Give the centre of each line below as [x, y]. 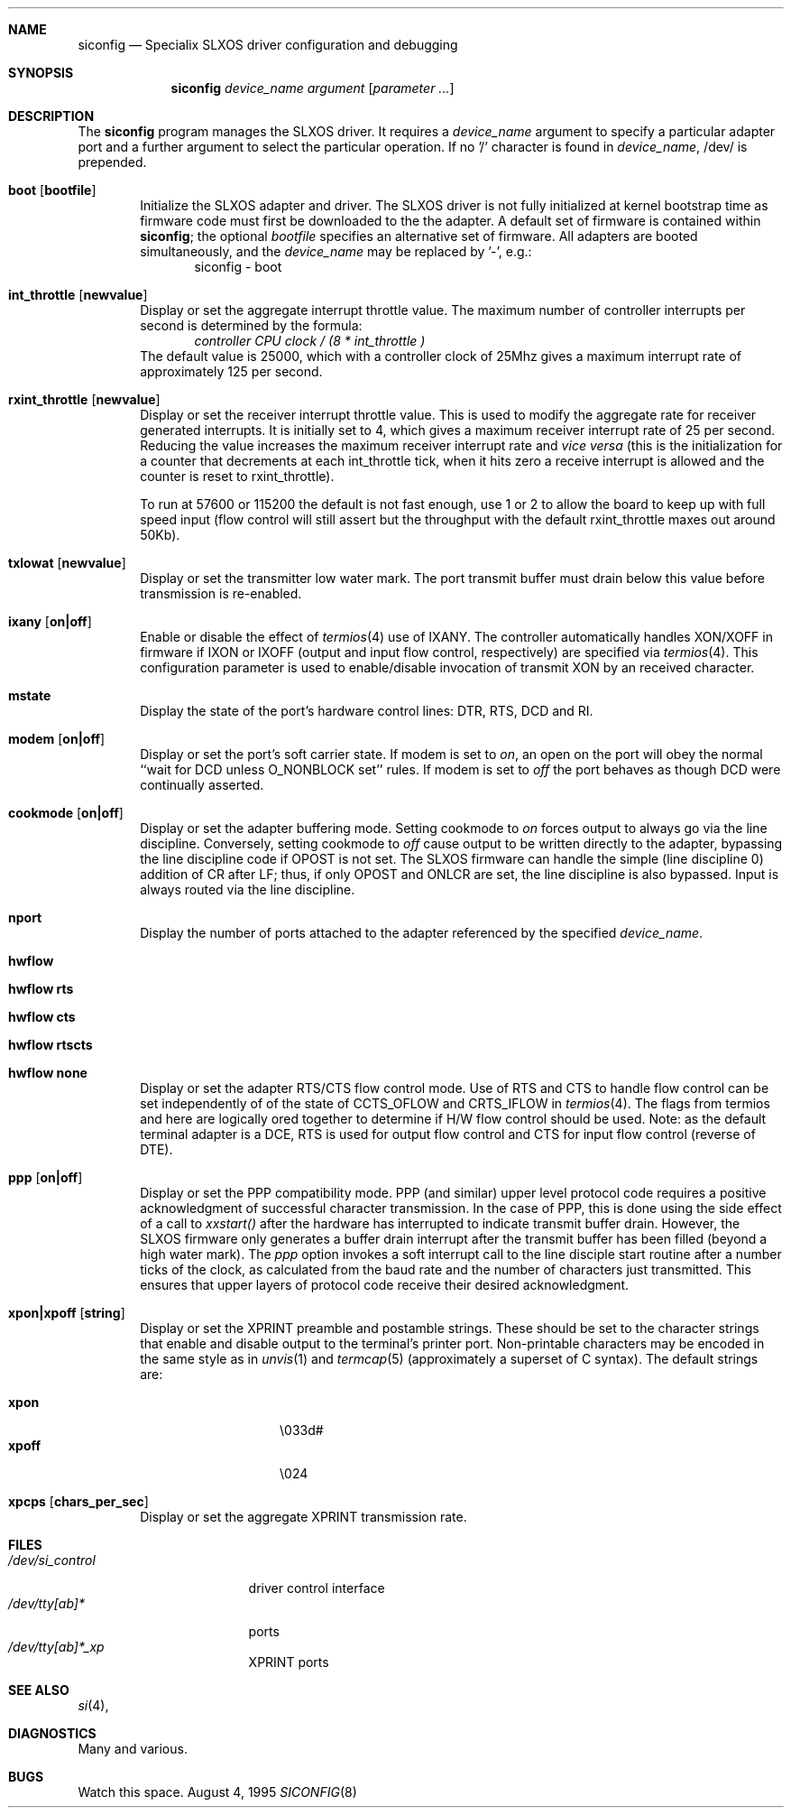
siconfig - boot [238, 267]
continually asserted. [202, 785]
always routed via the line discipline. [248, 889]
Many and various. [133, 1749]
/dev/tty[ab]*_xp [56, 1647]
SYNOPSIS [41, 73]
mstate [30, 695]
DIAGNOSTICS [52, 1733]
